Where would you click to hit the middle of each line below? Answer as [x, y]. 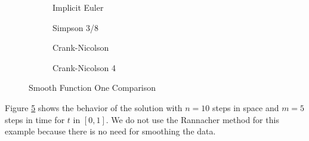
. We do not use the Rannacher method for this [192, 119]
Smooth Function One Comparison [92, 88]
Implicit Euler [78, 7]
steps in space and [246, 107]
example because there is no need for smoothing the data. [110, 131]
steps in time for [35, 119]
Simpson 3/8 [76, 27]
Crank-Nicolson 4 [84, 67]
